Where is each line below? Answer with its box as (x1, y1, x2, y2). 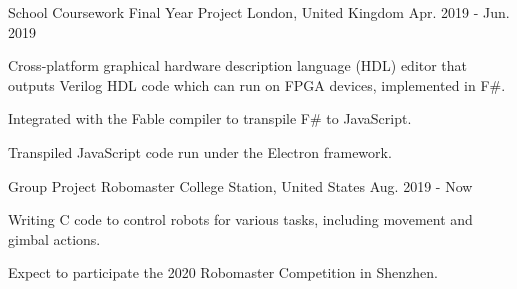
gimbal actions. (8, 228, 101, 249)
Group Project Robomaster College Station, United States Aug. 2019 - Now (8, 175, 473, 196)
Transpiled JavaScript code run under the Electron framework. (8, 141, 392, 162)
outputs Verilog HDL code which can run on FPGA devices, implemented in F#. (8, 74, 506, 95)
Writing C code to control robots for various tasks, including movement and (8, 209, 473, 230)
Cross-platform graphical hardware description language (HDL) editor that (8, 55, 468, 76)
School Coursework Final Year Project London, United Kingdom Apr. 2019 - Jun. (8, 2, 510, 22)
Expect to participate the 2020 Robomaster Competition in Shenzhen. (8, 262, 438, 283)
